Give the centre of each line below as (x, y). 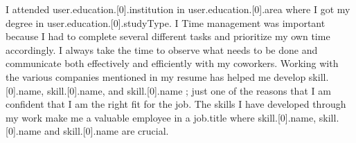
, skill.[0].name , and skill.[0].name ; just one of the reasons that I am (186, 90)
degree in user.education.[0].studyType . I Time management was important (166, 22)
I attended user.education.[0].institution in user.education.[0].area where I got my (178, 9)
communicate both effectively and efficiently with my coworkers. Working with (172, 63)
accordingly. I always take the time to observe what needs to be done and (162, 49)
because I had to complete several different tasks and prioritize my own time (168, 36)
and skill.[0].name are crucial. (107, 131)
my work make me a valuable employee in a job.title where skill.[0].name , (161, 117)
